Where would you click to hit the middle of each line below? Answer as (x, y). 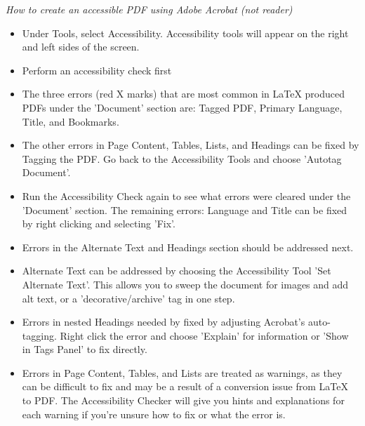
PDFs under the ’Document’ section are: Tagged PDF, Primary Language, (182, 107)
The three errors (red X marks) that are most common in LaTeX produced (183, 94)
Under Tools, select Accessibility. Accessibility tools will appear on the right (185, 33)
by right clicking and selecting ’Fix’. (99, 224)
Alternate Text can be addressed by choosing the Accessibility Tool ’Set (177, 271)
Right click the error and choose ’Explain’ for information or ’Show (204, 335)
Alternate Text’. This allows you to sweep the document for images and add (185, 284)
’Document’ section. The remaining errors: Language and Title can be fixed (185, 209)
